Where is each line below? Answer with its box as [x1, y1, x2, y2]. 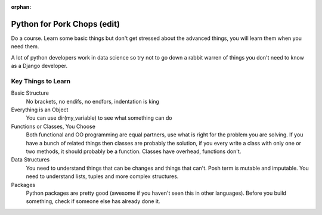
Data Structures [11, 156, 50, 163]
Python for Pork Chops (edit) [11, 18, 120, 29]
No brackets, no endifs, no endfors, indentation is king [26, 98, 159, 105]
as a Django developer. [11, 63, 68, 70]
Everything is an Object [11, 106, 69, 113]
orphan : [11, 4, 32, 10]
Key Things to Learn [11, 77, 71, 85]
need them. [11, 43, 39, 50]
